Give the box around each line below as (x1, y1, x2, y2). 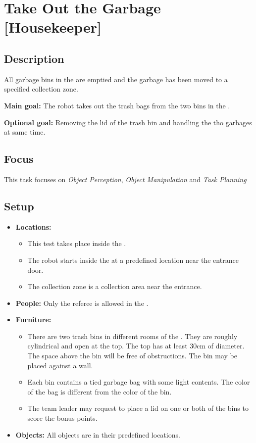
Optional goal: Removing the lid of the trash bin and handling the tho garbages (4, 117, 252, 127)
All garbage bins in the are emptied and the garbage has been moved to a (4, 74, 228, 84)
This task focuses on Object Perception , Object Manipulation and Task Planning (4, 174, 247, 184)
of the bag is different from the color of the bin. (27, 386, 172, 396)
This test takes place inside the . (27, 238, 126, 248)
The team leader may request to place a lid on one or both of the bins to (27, 403, 249, 413)
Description (4, 50, 64, 66)
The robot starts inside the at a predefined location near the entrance (27, 254, 239, 265)
